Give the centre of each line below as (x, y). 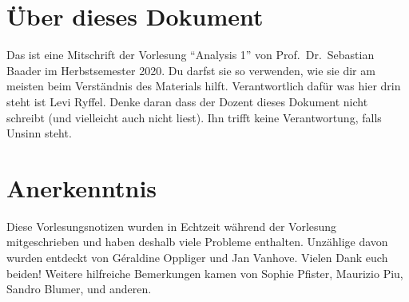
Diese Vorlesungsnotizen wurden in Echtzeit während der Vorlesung (172, 226)
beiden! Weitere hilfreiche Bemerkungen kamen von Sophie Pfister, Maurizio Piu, (205, 273)
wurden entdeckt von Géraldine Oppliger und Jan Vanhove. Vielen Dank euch (197, 257)
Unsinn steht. (39, 133)
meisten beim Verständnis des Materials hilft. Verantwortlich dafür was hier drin (204, 86)
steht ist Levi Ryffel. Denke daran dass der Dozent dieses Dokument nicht (187, 101)
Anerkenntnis (82, 187)
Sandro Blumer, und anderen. (79, 289)
